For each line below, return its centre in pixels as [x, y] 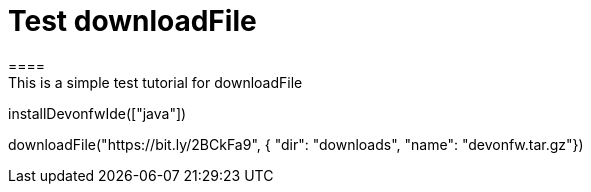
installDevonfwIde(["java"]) [97, 113]
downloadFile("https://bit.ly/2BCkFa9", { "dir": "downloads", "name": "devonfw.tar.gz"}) [296, 144]
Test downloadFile [132, 21]
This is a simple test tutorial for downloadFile [155, 82]
